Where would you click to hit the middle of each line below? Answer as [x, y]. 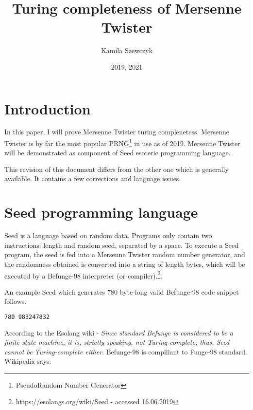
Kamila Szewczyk [127, 50]
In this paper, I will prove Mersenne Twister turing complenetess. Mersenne [117, 132]
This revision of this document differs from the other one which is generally [117, 169]
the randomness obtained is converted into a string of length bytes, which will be [125, 264]
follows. [16, 301]
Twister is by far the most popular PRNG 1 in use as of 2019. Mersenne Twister [122, 142]
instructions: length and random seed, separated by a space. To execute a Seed [121, 245]
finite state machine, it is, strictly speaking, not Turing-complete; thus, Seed [117, 342]
